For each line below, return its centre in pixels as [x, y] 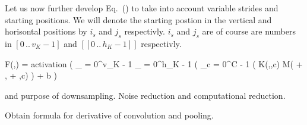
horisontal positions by [46, 31]
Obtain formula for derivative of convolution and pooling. [109, 115]
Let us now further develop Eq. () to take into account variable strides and [142, 8]
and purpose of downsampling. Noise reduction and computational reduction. [145, 95]
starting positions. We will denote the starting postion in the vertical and [138, 19]
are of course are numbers [249, 31]
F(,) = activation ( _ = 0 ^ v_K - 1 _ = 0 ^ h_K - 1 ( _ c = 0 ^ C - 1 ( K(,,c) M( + [154, 63]
